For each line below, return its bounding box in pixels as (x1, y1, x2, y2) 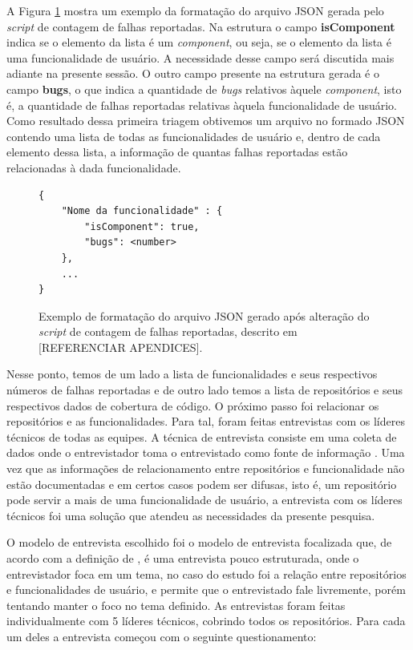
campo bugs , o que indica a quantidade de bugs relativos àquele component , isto (6, 80, 402, 97)
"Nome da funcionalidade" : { (61, 205, 223, 217)
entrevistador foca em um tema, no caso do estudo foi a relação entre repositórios (6, 565, 407, 582)
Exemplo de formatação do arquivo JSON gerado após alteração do (38, 307, 370, 324)
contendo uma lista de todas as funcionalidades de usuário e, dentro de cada (6, 127, 381, 144)
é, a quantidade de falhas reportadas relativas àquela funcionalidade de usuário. (6, 96, 398, 113)
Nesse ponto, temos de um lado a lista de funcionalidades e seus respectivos (6, 365, 378, 382)
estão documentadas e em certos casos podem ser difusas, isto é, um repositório (6, 475, 397, 492)
